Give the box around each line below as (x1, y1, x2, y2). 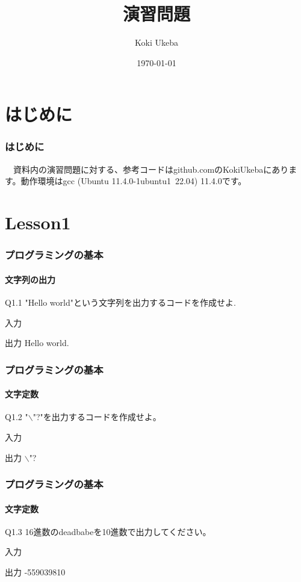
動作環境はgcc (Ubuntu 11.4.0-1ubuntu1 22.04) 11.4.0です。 (20, 175, 247, 187)
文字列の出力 (5, 273, 55, 285)
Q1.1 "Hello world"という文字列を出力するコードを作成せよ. (5, 296, 236, 308)
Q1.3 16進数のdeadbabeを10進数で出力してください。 (5, 525, 211, 537)
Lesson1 (5, 210, 71, 235)
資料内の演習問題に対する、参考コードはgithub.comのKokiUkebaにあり (13, 163, 289, 175)
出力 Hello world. (5, 336, 69, 349)
